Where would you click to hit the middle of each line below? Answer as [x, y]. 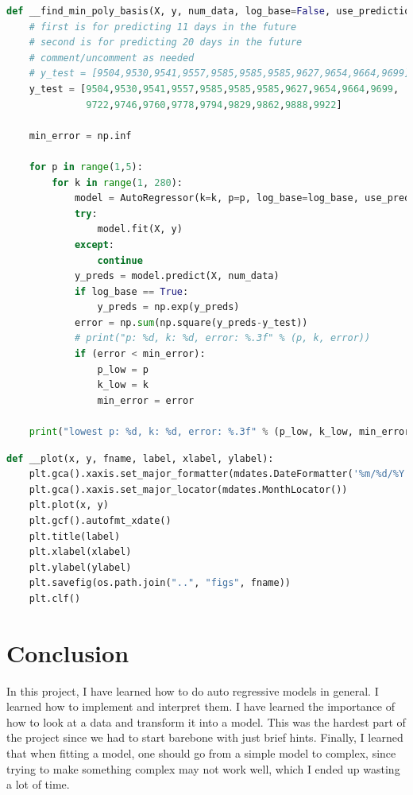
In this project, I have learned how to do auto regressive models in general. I [193, 690]
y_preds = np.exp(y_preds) [168, 307]
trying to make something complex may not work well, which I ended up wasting [203, 768]
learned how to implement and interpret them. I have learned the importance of [201, 706]
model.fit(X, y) [140, 229]
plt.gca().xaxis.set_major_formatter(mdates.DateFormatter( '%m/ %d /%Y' [220, 474]
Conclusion [68, 652]
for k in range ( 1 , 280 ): [118, 182]
